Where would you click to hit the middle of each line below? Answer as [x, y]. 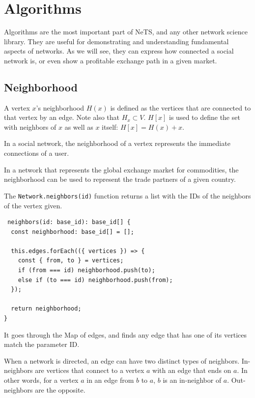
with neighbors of [30, 127]
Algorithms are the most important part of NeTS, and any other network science [126, 32]
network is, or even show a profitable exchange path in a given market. [111, 60]
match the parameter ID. [42, 344]
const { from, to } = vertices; [71, 261]
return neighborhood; [46, 309]
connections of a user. [37, 153]
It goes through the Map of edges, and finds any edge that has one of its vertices [126, 334]
